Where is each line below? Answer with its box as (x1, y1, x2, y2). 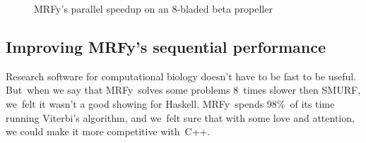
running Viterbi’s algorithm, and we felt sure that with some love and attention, (6, 110, 355, 125)
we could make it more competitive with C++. (6, 124, 211, 139)
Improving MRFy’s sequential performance (6, 35, 326, 57)
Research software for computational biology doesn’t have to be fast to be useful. (6, 68, 357, 83)
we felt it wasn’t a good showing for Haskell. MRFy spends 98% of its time (6, 96, 335, 111)
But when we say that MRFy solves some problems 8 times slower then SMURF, (6, 82, 361, 97)
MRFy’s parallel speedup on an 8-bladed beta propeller (34, 1, 273, 15)
